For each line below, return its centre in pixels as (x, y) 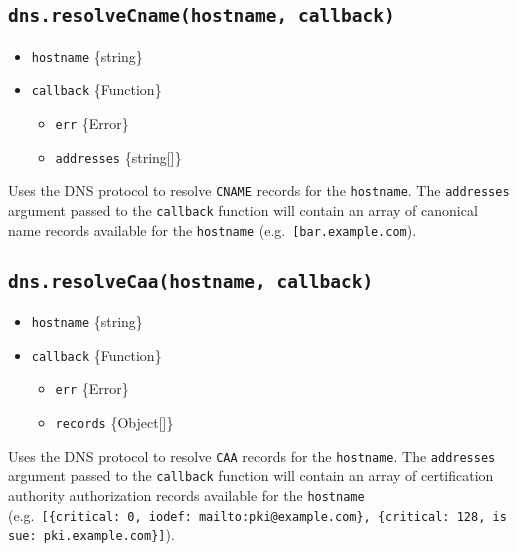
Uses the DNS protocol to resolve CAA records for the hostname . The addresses (252, 455)
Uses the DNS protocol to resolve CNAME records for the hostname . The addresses (259, 190)
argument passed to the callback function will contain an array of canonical (243, 210)
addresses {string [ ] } (118, 156)
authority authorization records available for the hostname (186, 495)
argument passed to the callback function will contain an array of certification (251, 475)
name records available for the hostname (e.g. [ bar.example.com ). (212, 229)
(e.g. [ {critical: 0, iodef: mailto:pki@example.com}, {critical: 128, (247, 514)
